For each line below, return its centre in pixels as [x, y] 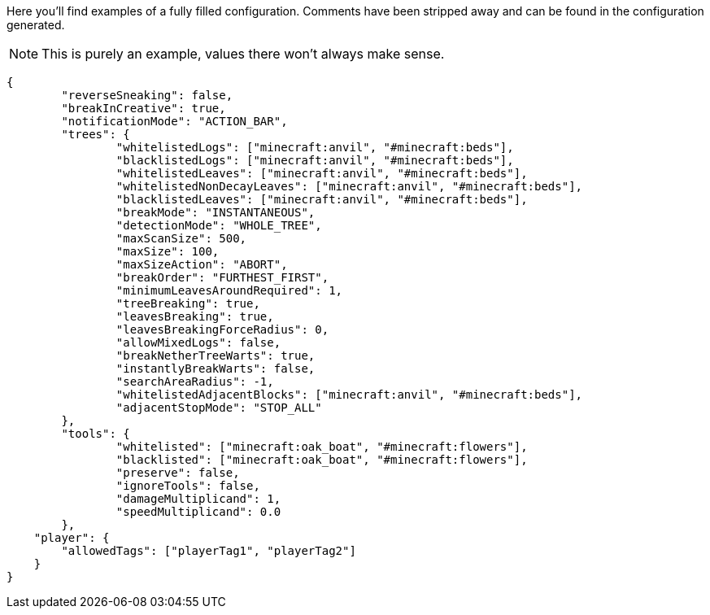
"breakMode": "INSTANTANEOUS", [216, 212]
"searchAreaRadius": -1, [195, 382]
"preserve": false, [178, 473]
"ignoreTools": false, [188, 486]
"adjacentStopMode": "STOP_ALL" [219, 408]
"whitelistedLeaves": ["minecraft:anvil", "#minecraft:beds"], [322, 173]
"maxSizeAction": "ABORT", [202, 264]
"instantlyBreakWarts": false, [216, 369]
